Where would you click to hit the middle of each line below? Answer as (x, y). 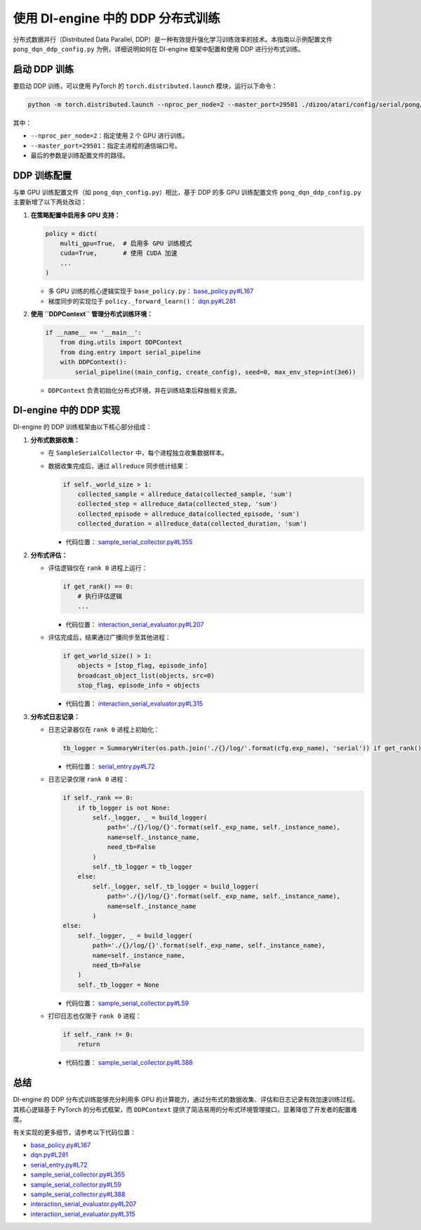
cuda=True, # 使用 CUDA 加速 (119, 253)
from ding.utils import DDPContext (121, 342)
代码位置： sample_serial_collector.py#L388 (129, 1063)
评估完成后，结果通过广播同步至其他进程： (109, 637)
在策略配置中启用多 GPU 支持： (75, 215)
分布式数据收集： (55, 440)
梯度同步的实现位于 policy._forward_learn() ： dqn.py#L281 (142, 301)
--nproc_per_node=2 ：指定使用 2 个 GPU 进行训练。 (109, 136)
